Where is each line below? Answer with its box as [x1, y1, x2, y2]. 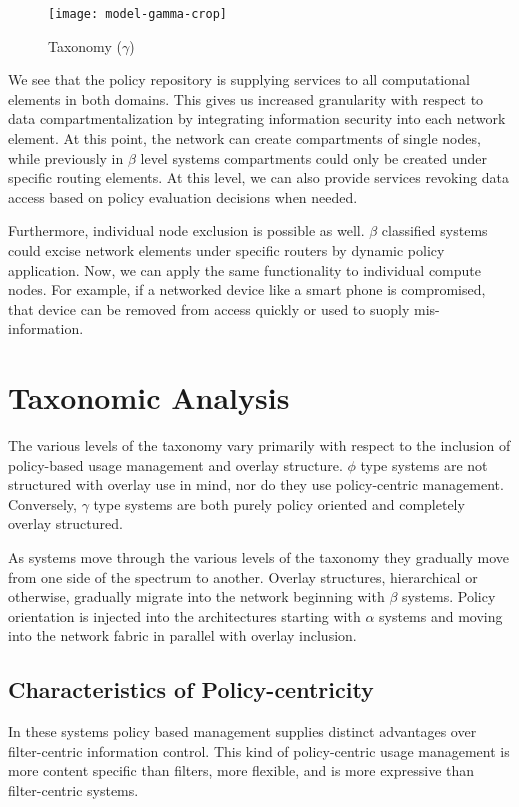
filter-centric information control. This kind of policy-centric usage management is [8, 740, 510, 761]
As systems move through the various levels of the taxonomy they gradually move [8, 547, 510, 568]
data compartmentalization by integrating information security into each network [8, 108, 506, 129]
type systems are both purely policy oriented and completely [93, 493, 465, 514]
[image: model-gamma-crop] [48, 7, 227, 21]
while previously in [8, 147, 124, 168]
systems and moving [379, 605, 503, 626]
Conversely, [8, 493, 77, 514]
